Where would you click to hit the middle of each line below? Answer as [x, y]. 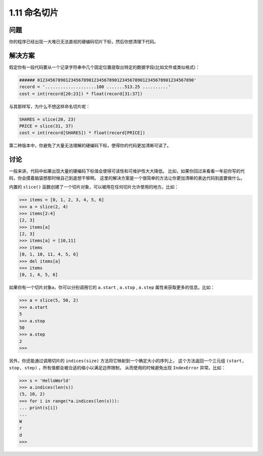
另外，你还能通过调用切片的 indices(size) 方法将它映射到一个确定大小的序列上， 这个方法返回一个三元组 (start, [127, 361]
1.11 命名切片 [34, 13]
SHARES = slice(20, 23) [48, 119]
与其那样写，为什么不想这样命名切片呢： [49, 106]
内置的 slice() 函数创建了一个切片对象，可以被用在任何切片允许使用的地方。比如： [94, 187]
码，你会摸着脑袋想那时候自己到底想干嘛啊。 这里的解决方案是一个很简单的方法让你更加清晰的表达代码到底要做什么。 [127, 178]
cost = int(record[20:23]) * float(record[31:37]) [81, 94]
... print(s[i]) [39, 408]
